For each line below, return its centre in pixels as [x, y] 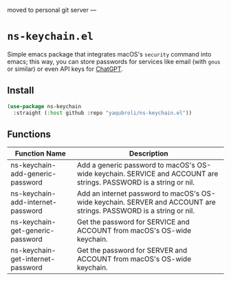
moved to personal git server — [52, 10]
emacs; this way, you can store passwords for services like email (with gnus [114, 61]
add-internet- [34, 202]
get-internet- [33, 259]
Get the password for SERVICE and [133, 222]
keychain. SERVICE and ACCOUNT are [156, 174]
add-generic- [34, 174]
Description [149, 154]
